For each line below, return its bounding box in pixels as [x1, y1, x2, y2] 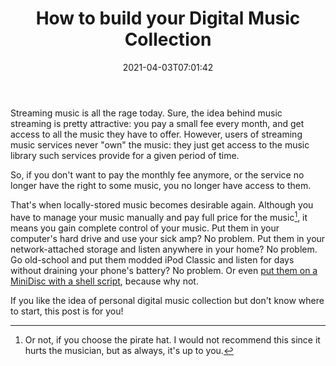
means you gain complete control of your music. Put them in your [10, 222, 280, 234]
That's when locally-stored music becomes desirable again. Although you [10, 198, 314, 211]
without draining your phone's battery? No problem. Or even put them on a [10, 264, 318, 276]
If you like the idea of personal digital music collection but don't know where [10, 294, 325, 306]
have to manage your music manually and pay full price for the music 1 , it [10, 209, 308, 223]
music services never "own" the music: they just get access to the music [10, 138, 310, 151]
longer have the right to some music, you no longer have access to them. [10, 179, 312, 191]
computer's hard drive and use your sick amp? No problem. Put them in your [10, 232, 326, 244]
